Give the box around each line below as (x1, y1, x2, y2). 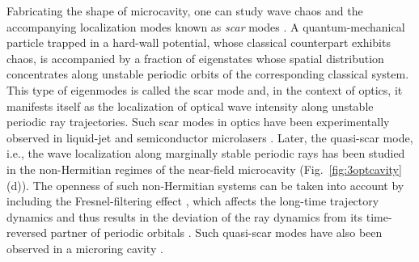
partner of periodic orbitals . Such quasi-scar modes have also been (50, 224, 383, 241)
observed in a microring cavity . (6, 239, 163, 256)
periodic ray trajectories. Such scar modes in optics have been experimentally (6, 113, 390, 130)
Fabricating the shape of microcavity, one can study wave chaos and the (6, 2, 363, 19)
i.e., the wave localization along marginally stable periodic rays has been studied (6, 145, 405, 162)
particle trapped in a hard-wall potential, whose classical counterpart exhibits (6, 34, 391, 51)
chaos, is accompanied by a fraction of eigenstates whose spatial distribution (6, 49, 384, 66)
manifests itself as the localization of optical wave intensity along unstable (6, 97, 374, 114)
